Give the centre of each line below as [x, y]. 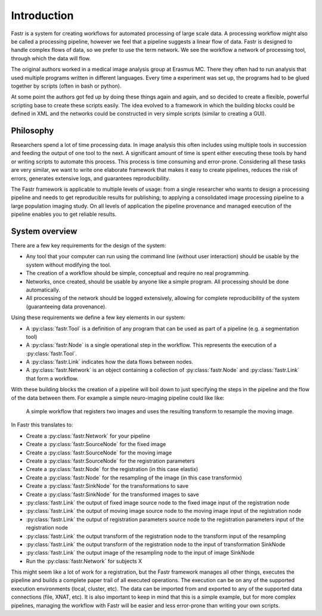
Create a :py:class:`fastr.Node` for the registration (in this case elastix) [112, 469]
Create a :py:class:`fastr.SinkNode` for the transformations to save [107, 486]
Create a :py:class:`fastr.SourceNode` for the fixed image [96, 444]
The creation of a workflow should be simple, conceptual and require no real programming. [138, 273]
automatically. [43, 290]
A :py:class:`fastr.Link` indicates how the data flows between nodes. [110, 362]
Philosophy [32, 130]
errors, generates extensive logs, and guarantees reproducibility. [91, 178]
